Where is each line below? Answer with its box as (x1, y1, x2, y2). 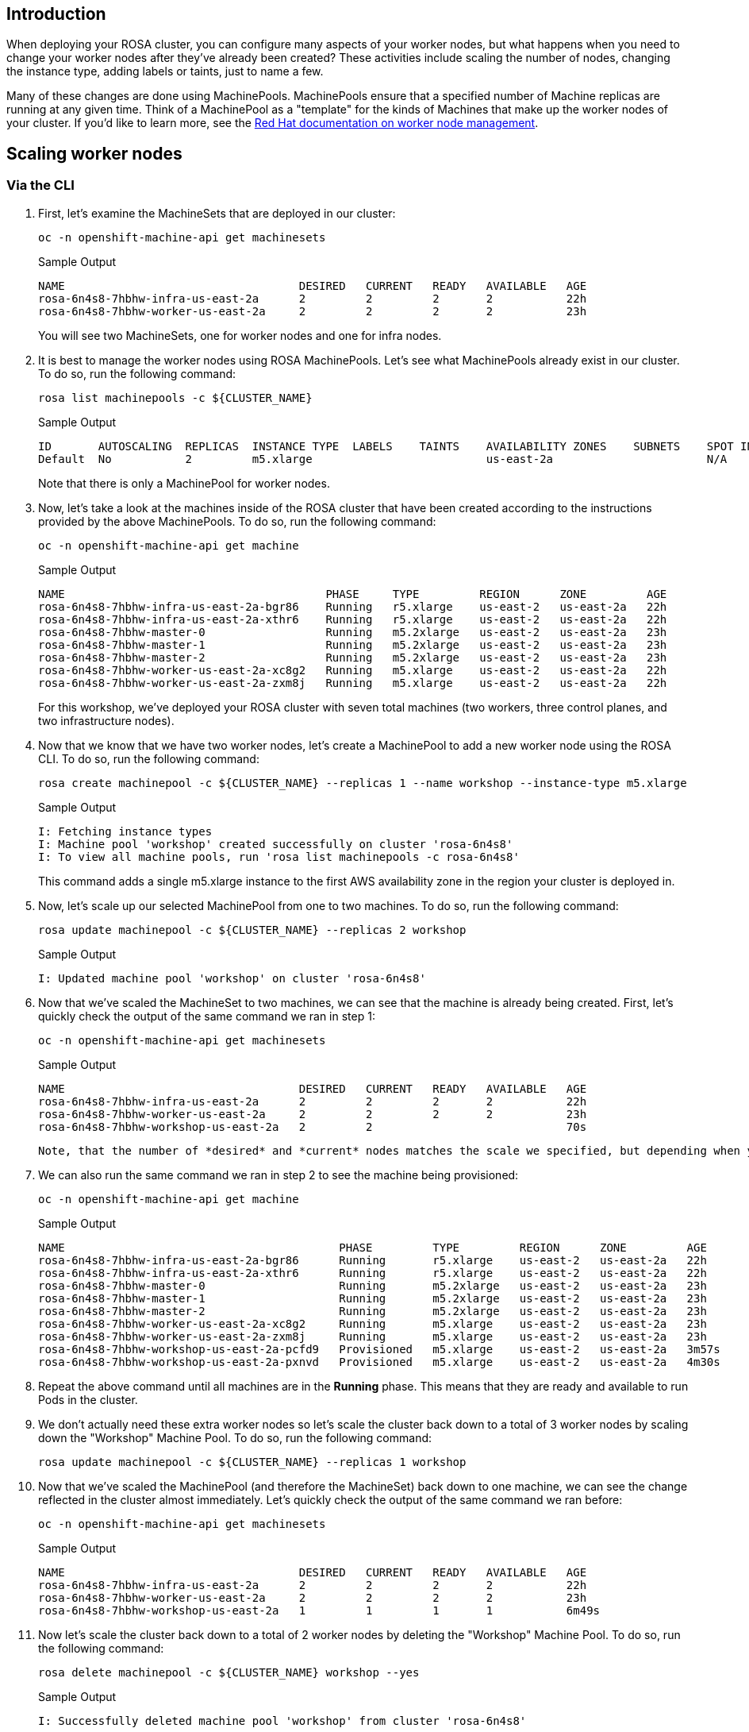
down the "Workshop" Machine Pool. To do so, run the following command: (38, 1430, 432, 1445)
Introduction (6, 4, 106, 24)
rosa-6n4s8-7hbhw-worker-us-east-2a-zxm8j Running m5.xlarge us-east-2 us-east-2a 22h (38, 676, 667, 689)
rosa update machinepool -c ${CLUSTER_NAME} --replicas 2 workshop (38, 923, 467, 936)
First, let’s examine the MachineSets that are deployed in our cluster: (38, 206, 396, 220)
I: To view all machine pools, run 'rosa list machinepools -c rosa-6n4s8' (38, 850, 520, 863)
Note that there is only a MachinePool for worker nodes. (38, 476, 330, 490)
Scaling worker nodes (6, 143, 182, 164)
